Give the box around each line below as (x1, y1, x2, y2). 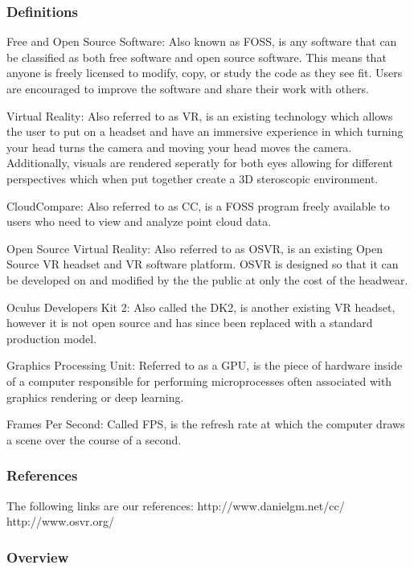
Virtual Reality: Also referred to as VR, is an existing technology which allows (6, 107, 393, 124)
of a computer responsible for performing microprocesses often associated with (6, 372, 392, 389)
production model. (6, 330, 97, 346)
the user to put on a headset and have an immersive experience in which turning (6, 123, 404, 140)
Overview (6, 546, 69, 567)
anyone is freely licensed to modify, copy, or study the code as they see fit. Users (6, 64, 403, 81)
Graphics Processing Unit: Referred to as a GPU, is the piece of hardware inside (6, 357, 403, 374)
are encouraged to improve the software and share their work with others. (6, 80, 369, 96)
